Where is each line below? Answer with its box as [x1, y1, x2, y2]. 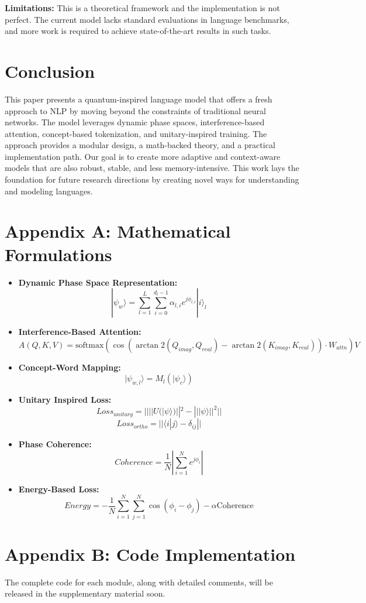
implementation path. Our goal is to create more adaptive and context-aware [5, 150, 281, 162]
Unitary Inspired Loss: [18, 393, 112, 406]
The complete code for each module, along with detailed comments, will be [5, 575, 273, 588]
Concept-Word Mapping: [18, 361, 121, 373]
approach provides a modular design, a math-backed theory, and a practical [5, 139, 275, 151]
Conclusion [5, 59, 95, 83]
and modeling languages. [5, 184, 93, 197]
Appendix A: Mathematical [5, 219, 231, 243]
